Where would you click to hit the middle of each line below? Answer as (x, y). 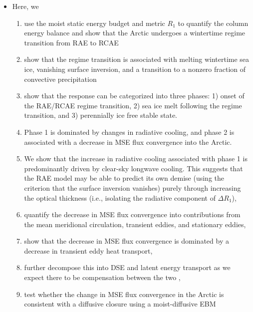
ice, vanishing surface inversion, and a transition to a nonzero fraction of (135, 69)
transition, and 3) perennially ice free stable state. (101, 115)
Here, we (25, 6)
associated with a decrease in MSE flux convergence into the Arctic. (128, 142)
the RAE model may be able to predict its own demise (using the (124, 178)
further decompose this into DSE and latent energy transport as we (127, 267)
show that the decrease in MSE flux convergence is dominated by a (126, 241)
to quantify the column (213, 23)
